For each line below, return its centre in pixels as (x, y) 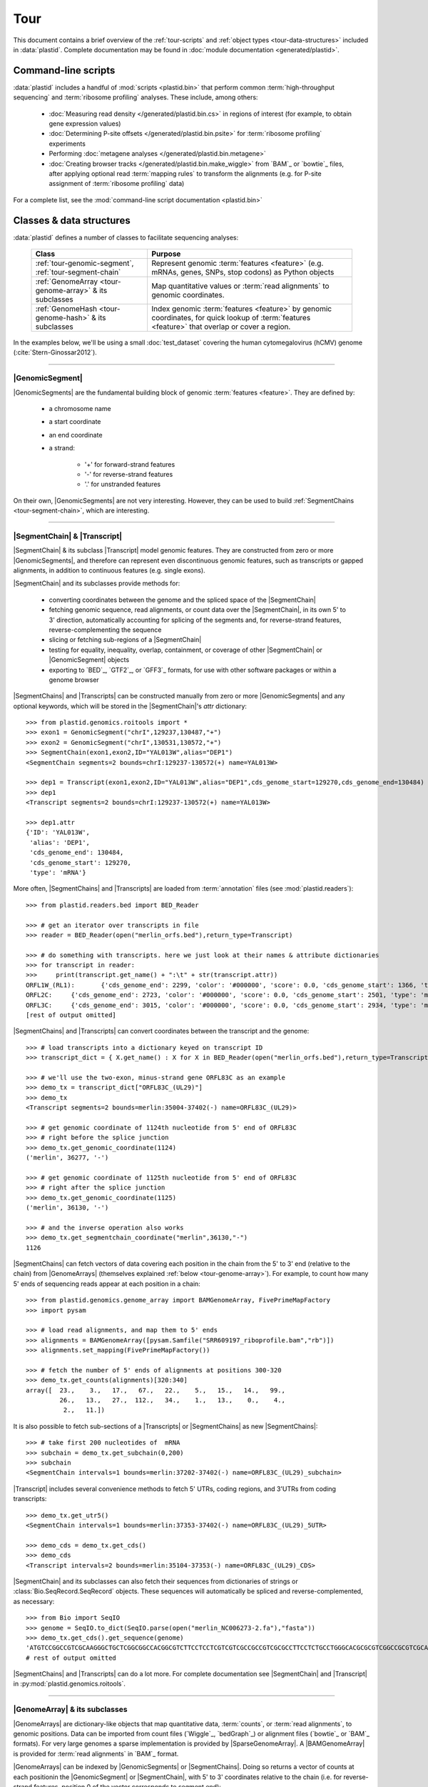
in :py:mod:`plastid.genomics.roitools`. (70, 1684)
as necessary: (34, 1601)
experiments (67, 144)
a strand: (62, 448)
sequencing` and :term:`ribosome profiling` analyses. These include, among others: (136, 97)
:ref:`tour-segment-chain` (78, 272)
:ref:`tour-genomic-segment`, (85, 263)
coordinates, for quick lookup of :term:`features (231, 318)
